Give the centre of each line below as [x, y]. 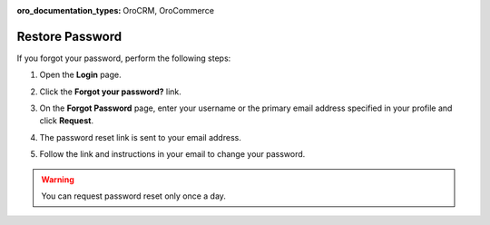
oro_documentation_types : [69, 10]
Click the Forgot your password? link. [110, 92]
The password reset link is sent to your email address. [141, 137]
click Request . [67, 121]
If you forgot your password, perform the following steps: [124, 58]
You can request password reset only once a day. [134, 196]
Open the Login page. [80, 75]
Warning [58, 179]
